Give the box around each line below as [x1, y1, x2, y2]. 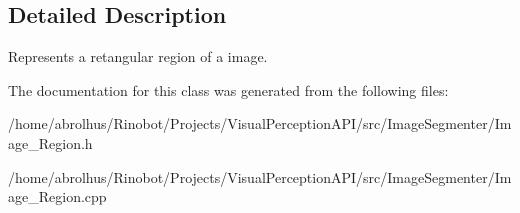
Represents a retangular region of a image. [8, 46, 268, 67]
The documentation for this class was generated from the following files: [8, 79, 449, 100]
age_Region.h [8, 132, 93, 153]
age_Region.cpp [8, 186, 107, 207]
